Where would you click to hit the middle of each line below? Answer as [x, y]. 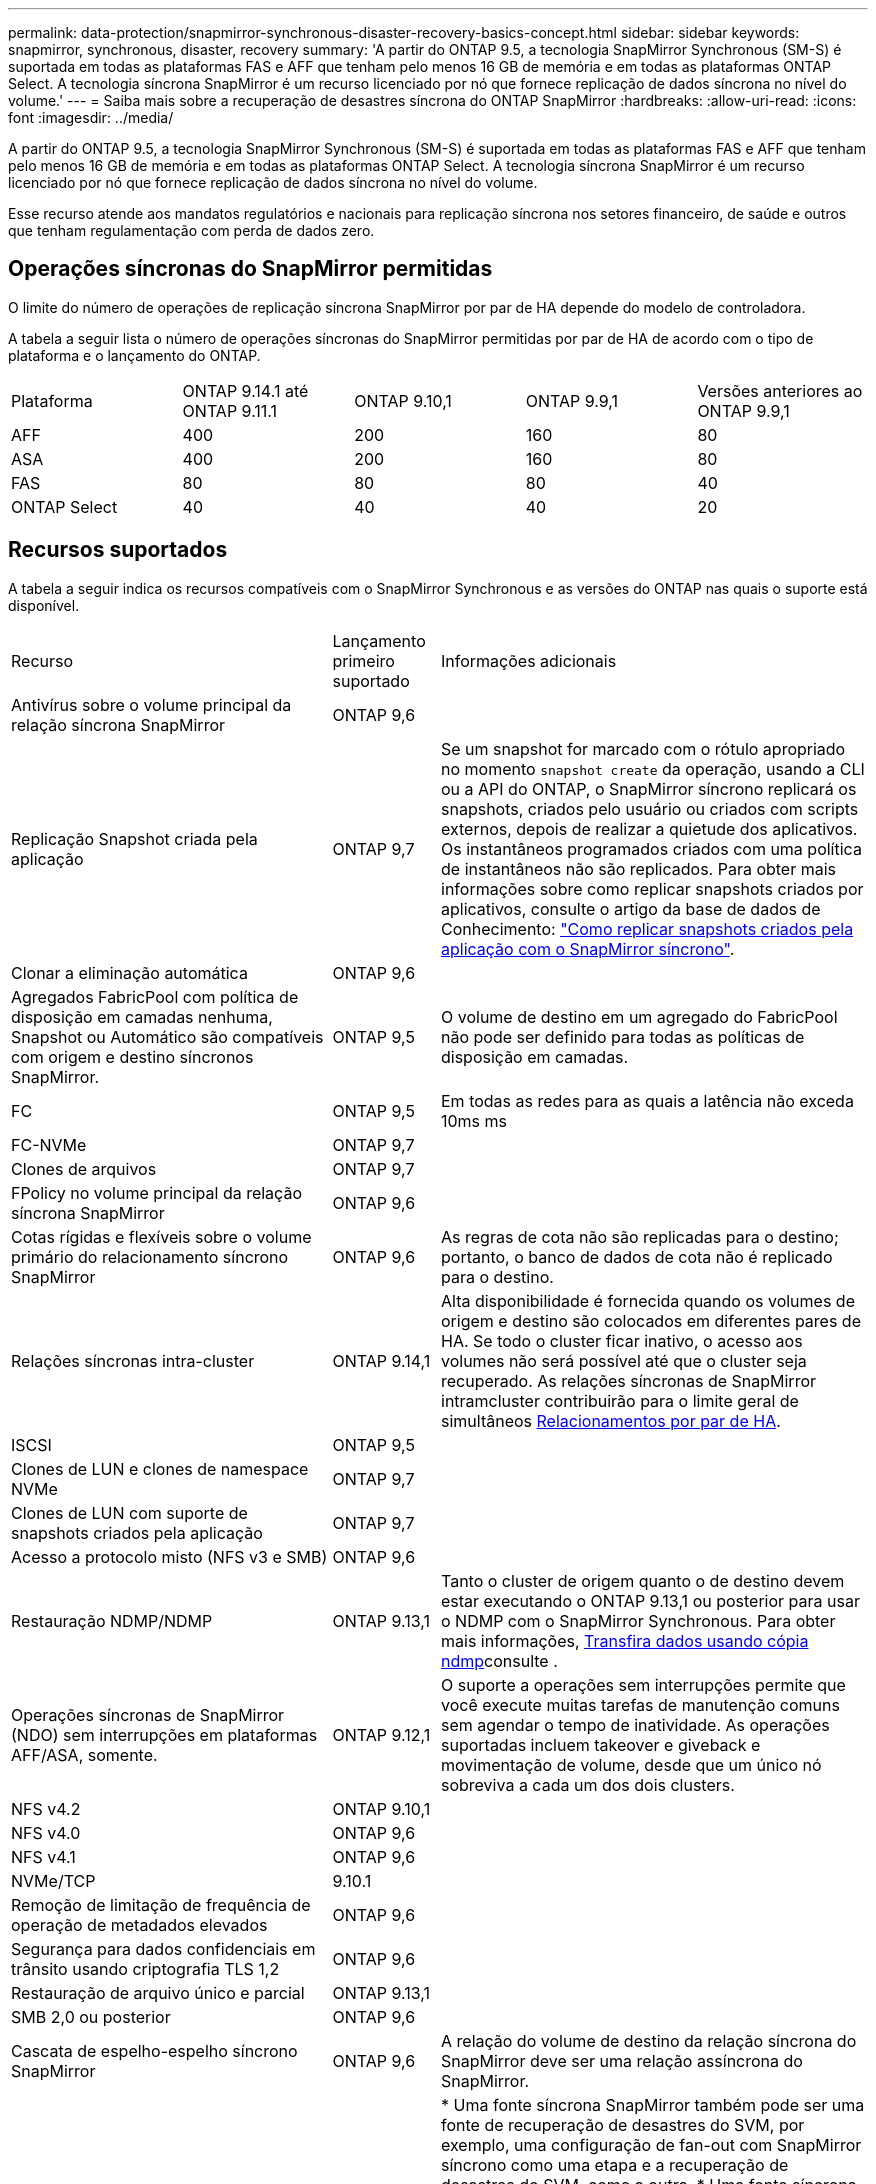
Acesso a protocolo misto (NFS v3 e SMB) [169, 1556]
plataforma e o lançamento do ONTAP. [134, 355]
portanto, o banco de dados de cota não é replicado [637, 1256]
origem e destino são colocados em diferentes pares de [651, 1320]
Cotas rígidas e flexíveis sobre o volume [161, 1236]
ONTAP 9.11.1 [230, 410]
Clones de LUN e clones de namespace [160, 1468]
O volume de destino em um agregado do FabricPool [639, 1016]
